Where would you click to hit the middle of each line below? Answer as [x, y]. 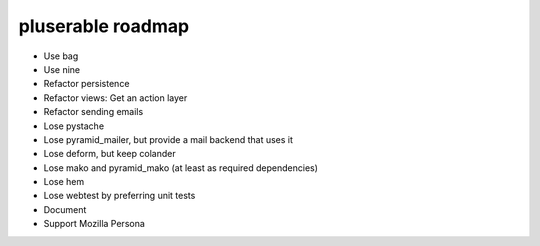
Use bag [61, 56]
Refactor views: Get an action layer [115, 97]
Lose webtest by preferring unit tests [119, 196]
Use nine [62, 69]
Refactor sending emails [93, 112]
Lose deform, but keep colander [109, 154]
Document [65, 209]
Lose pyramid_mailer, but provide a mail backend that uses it [168, 139]
